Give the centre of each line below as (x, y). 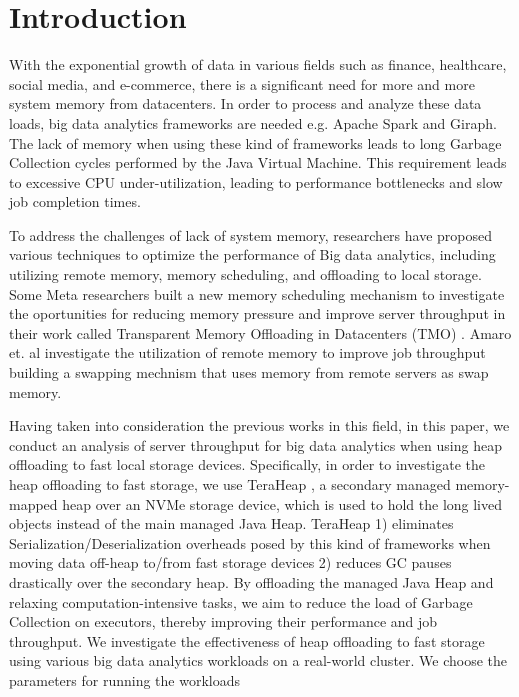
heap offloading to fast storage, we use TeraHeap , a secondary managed (230, 484)
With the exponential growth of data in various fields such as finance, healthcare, (258, 64)
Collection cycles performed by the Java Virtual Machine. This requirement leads (258, 162)
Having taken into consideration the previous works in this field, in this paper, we (259, 425)
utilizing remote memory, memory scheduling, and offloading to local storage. (245, 274)
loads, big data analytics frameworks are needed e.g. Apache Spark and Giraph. (253, 122)
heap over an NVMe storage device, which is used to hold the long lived (282, 503)
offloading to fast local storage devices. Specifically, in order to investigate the (247, 464)
